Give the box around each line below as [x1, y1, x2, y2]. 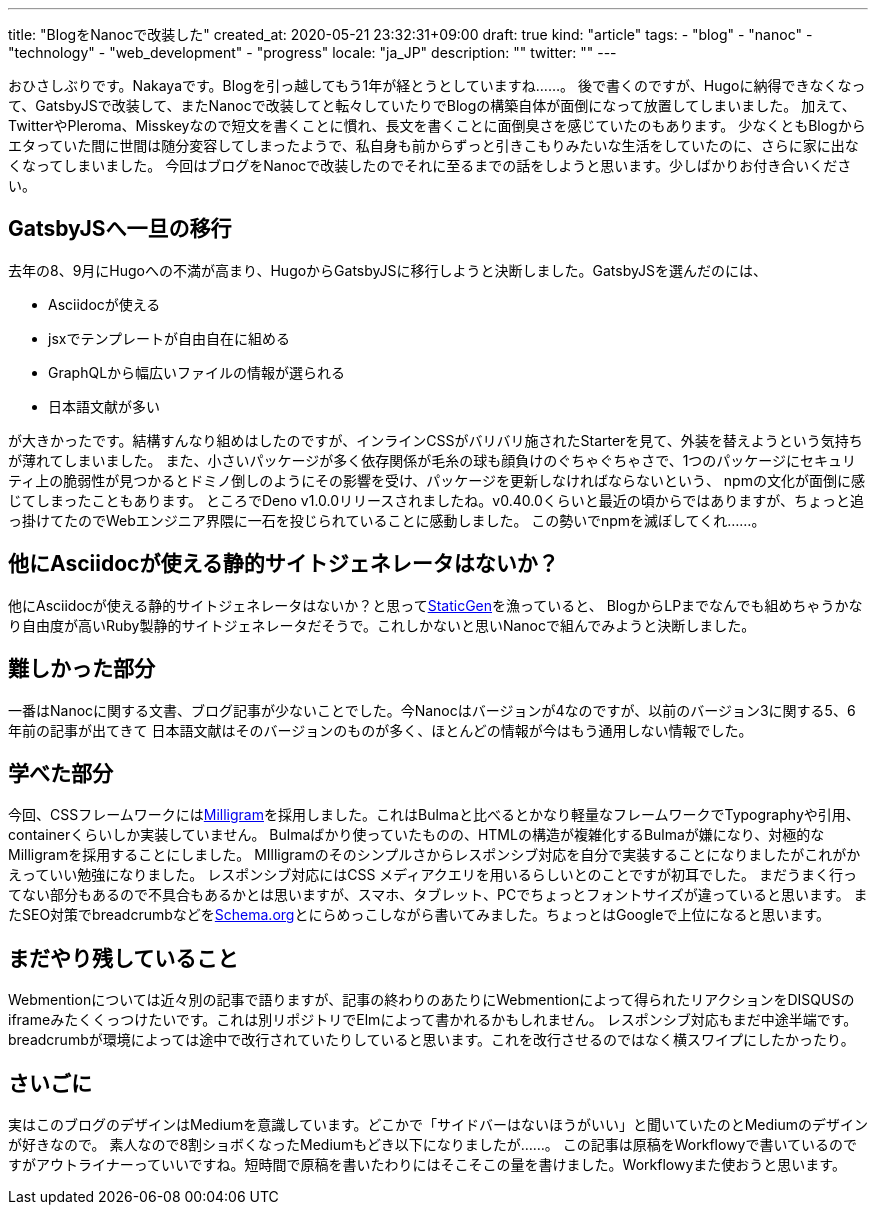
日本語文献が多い [48, 397, 160, 415]
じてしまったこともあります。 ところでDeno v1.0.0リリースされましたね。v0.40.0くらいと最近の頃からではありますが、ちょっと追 [8, 491, 865, 509]
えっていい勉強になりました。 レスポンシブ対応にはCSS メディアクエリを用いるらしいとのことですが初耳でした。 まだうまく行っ [8, 866, 858, 884]
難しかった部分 [8, 656, 155, 682]
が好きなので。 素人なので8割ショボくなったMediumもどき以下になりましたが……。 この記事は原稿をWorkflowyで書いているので [8, 1136, 858, 1154]
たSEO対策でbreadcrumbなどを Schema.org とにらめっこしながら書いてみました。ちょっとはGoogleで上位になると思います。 [8, 906, 830, 924]
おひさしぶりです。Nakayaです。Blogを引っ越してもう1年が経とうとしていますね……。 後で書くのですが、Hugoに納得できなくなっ [8, 77, 866, 94]
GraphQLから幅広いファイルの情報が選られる [48, 363, 346, 381]
